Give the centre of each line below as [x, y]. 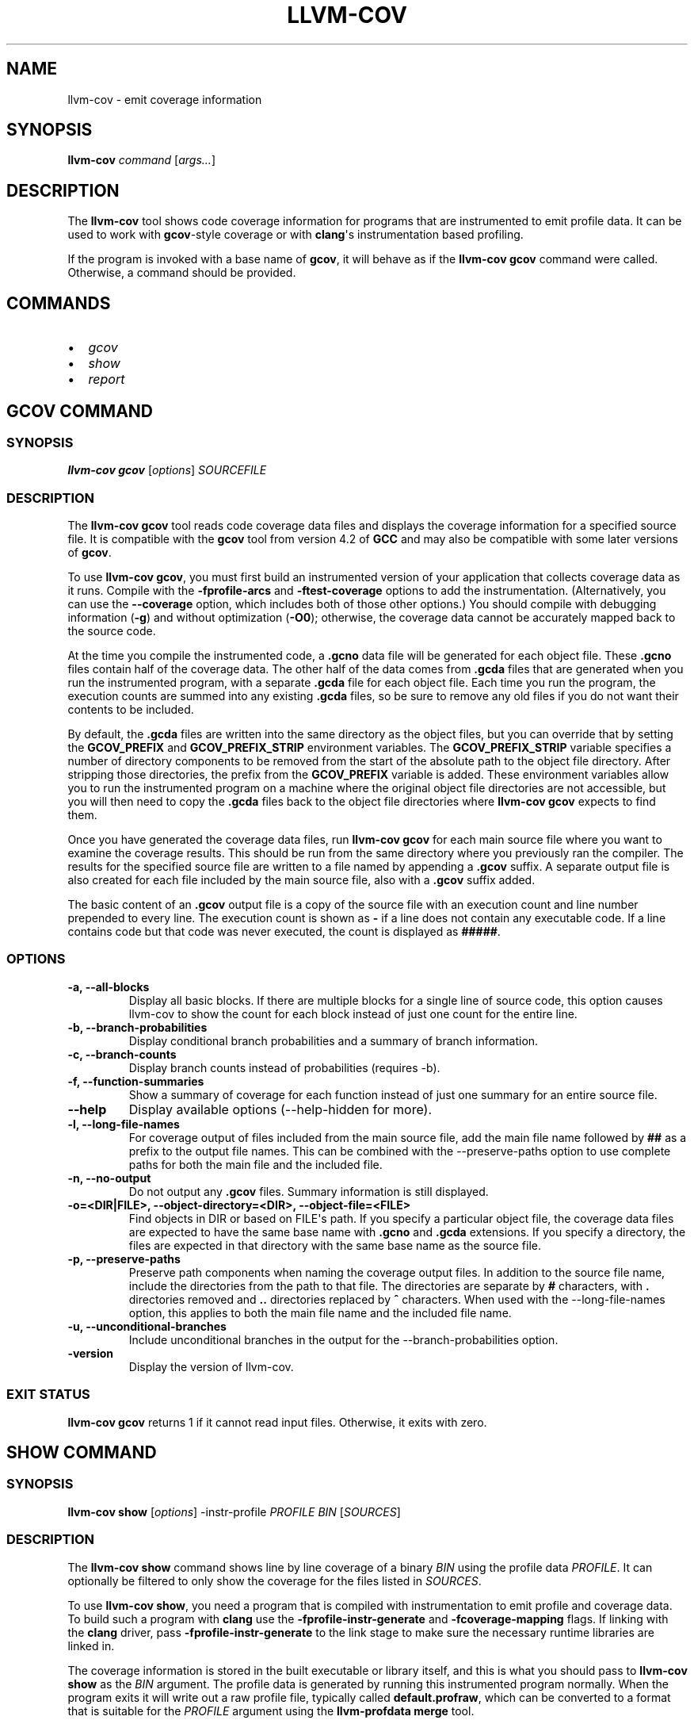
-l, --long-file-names [124, 1124]
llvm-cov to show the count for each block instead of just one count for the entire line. [353, 1013]
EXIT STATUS [48, 1395]
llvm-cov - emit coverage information [165, 99]
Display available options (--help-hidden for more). [280, 1109]
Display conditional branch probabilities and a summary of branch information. [334, 1040]
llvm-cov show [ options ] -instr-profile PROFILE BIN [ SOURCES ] [234, 1511]
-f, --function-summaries [136, 1081]
